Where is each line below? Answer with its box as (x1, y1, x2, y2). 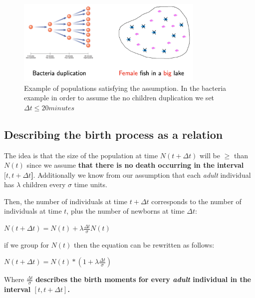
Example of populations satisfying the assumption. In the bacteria (24, 82, 227, 93)
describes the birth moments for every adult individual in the (35, 274, 251, 285)
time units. (74, 179, 107, 190)
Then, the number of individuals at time (4, 196, 128, 206)
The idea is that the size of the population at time (4, 150, 158, 160)
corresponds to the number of (151, 196, 242, 206)
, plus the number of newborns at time (66, 206, 185, 216)
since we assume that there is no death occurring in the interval (26, 160, 244, 170)
